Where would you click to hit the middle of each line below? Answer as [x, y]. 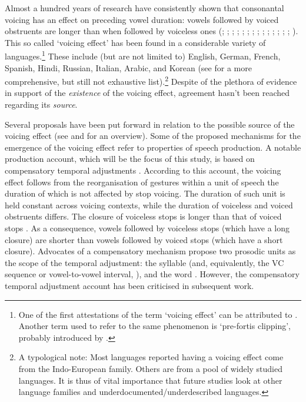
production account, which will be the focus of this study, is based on [130, 159]
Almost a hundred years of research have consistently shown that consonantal [144, 8]
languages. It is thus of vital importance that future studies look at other [150, 380]
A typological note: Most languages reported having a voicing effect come [151, 357]
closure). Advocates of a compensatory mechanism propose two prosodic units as [150, 251]
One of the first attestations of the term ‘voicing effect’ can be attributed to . [158, 314]
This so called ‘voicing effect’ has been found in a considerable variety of [135, 42]
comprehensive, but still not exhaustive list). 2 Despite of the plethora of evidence [151, 80]
